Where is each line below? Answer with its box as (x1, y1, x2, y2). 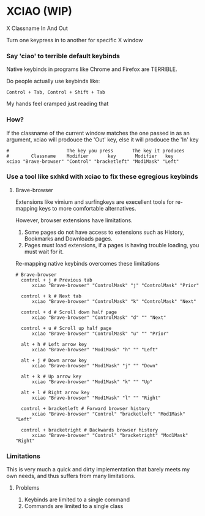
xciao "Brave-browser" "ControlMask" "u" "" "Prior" (31, 331, 170, 337)
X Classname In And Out (6, 24, 69, 32)
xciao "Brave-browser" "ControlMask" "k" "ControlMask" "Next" (31, 298, 197, 304)
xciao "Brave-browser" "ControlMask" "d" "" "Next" (31, 314, 166, 321)
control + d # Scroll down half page (21, 309, 117, 315)
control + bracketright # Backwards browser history (21, 427, 158, 433)
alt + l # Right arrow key (21, 389, 90, 395)
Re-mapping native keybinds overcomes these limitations (15, 260, 160, 267)
